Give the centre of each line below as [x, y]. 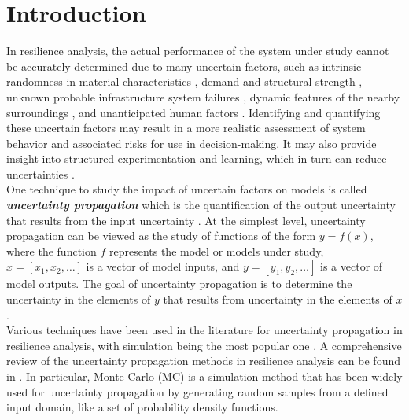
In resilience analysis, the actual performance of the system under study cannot [198, 51]
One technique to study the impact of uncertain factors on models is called [187, 189]
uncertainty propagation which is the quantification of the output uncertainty [201, 205]
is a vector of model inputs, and [163, 266]
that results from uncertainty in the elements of [278, 299]
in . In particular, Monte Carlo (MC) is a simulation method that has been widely [204, 376]
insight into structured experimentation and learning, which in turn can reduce [197, 158]
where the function [52, 251]
